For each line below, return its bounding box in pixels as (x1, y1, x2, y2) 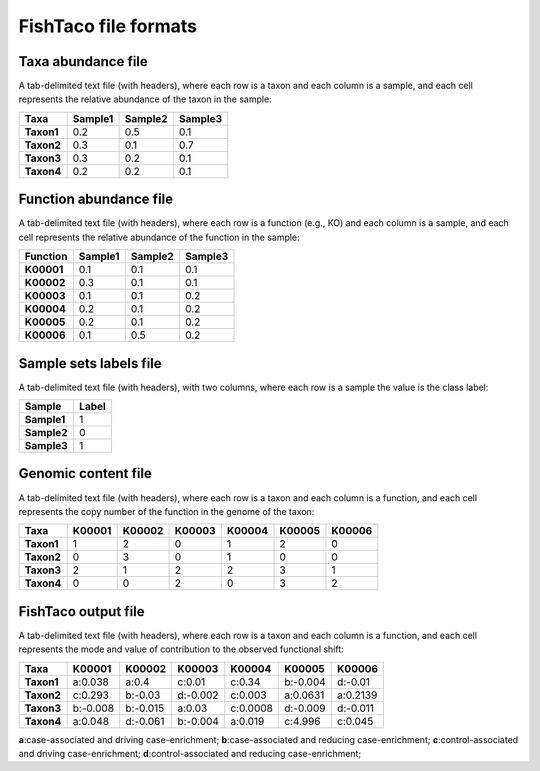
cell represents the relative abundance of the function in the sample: (18, 231, 300, 243)
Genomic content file (18, 465, 152, 482)
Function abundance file (18, 191, 174, 208)
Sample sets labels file (18, 355, 162, 372)
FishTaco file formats (18, 15, 198, 37)
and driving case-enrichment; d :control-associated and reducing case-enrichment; (18, 748, 362, 760)
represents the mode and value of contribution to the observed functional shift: (18, 643, 344, 655)
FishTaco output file (18, 603, 145, 620)
